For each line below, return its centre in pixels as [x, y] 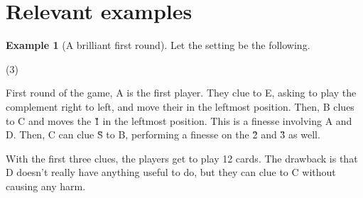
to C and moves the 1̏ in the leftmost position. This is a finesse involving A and [179, 120]
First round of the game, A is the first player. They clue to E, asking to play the [181, 93]
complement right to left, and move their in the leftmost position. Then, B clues [180, 106]
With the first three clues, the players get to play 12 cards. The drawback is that [182, 158]
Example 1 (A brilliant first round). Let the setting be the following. [158, 45]
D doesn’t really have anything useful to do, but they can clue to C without [171, 172]
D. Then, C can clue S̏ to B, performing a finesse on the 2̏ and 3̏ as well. [163, 134]
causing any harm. [46, 186]
